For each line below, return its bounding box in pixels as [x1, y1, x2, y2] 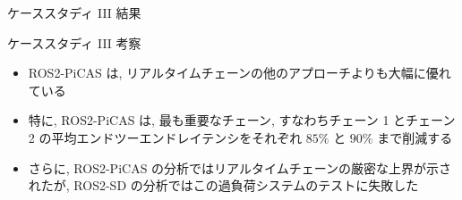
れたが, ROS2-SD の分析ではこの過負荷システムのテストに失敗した [28, 176, 419, 195]
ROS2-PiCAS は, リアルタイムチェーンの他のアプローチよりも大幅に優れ [28, 63, 451, 82]
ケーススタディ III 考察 [7, 33, 141, 52]
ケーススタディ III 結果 [7, 4, 141, 21]
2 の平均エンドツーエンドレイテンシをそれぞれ [28, 128, 303, 146]
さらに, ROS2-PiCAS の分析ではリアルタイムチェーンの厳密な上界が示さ [28, 158, 451, 177]
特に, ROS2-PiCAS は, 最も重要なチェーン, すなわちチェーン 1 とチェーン [28, 111, 456, 129]
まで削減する [377, 128, 453, 146]
